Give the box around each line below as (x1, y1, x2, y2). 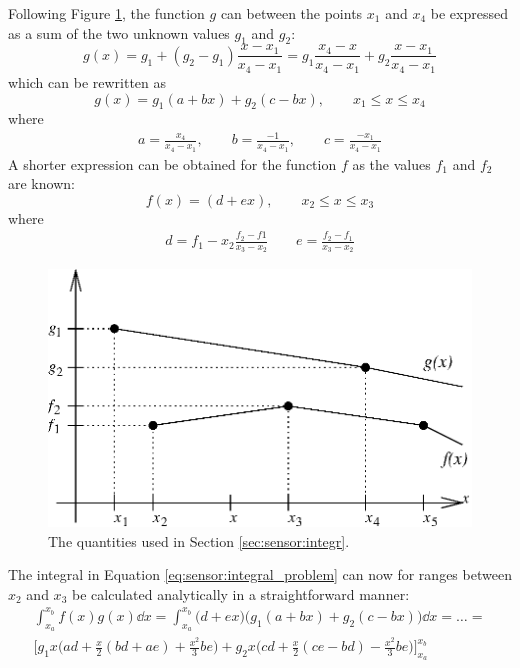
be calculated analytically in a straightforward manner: (71, 583, 410, 604)
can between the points (220, 3, 363, 23)
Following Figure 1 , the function (8, 3, 205, 23)
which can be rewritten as (8, 71, 167, 92)
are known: (8, 173, 75, 194)
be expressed (430, 3, 508, 23)
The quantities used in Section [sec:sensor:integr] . (48, 530, 350, 551)
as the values (352, 153, 431, 174)
